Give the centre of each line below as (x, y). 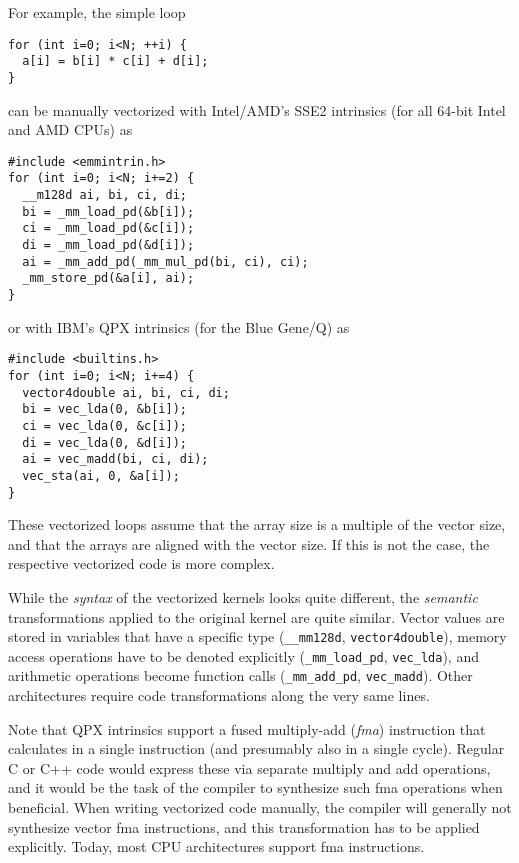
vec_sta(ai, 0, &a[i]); (101, 475)
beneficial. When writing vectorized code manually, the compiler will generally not (260, 807)
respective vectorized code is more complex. (141, 563)
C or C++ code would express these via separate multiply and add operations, (249, 767)
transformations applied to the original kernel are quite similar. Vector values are (256, 616)
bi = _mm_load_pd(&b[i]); (108, 211)
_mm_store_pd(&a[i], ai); (108, 278)
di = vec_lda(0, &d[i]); (104, 442)
